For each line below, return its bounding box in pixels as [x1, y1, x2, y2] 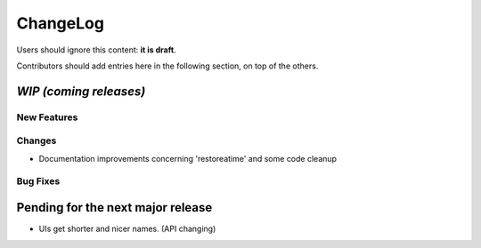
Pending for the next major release [16, 200, 213, 215]
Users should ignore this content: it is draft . [16, 44, 177, 55]
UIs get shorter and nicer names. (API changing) [38, 223, 216, 235]
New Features [16, 111, 78, 124]
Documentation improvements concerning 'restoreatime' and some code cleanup [38, 153, 338, 164]
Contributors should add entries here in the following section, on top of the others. [16, 60, 319, 71]
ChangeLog [16, 13, 104, 33]
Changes [16, 134, 57, 147]
